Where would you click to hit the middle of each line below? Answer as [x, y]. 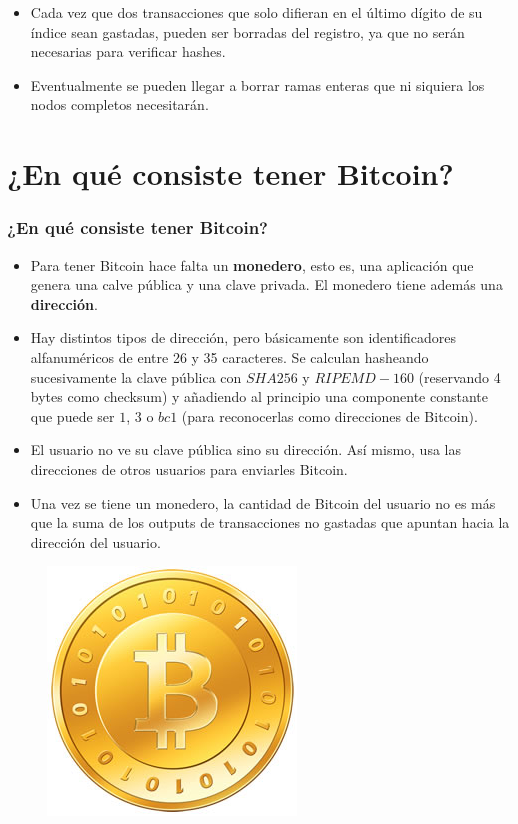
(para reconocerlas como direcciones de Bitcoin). [329, 415]
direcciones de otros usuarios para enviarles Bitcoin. [189, 468]
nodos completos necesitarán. [119, 104]
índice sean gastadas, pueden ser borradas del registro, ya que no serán [247, 31]
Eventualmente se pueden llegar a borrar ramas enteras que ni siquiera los [257, 84]
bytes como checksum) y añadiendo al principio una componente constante [259, 396]
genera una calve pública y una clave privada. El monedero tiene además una [266, 284]
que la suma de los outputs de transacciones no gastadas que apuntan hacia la [270, 522]
